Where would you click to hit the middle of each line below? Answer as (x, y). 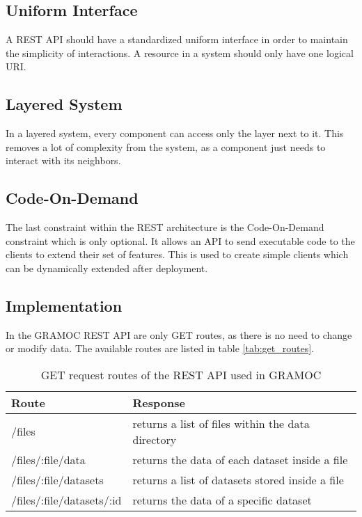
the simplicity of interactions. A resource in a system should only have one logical (180, 53)
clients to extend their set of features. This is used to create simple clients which (177, 254)
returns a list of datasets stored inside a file (238, 479)
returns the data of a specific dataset (222, 500)
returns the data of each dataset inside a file (240, 459)
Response (159, 402)
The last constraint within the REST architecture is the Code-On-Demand (165, 227)
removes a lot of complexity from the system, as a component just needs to (166, 146)
